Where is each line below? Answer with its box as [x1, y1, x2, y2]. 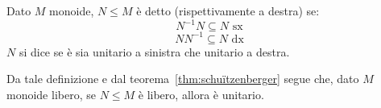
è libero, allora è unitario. [138, 85, 264, 102]
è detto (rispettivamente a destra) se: [136, 2, 320, 19]
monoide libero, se [6, 85, 96, 102]
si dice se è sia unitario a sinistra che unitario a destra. [19, 43, 290, 60]
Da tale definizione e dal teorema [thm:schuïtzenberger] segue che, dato [6, 70, 359, 87]
